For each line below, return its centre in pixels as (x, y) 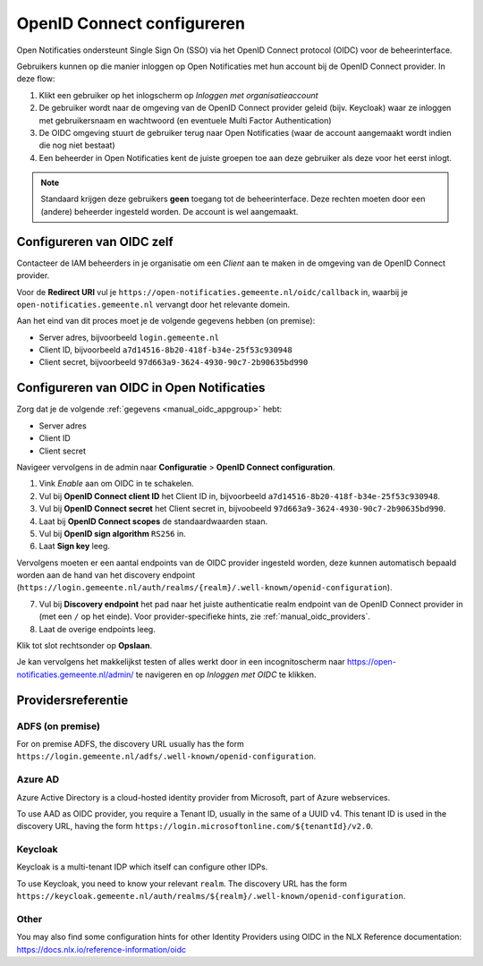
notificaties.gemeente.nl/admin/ (75, 674)
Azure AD (38, 780)
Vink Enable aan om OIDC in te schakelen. (116, 484)
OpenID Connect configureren (131, 23)
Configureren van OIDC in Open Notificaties (141, 388)
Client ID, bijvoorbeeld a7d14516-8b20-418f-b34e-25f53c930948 (165, 350)
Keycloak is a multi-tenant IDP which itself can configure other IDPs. (142, 867)
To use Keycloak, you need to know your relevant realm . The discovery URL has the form (182, 883)
